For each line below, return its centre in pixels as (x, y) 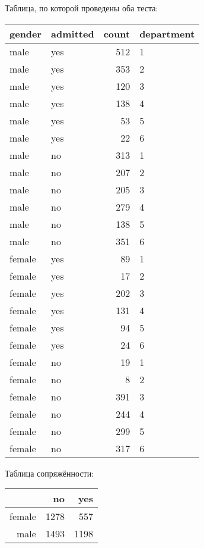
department (167, 33)
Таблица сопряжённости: (50, 473)
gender (26, 33)
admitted (73, 33)
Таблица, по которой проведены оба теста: (82, 8)
